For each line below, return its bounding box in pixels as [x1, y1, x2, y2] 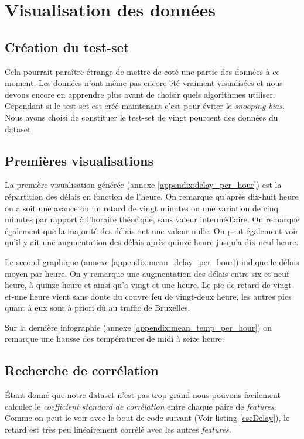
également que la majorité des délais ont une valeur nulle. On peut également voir [5, 224, 299, 236]
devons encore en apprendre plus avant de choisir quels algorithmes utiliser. [5, 88, 275, 100]
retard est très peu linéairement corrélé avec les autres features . [5, 423, 231, 435]
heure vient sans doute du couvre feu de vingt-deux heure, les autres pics [29, 290, 292, 302]
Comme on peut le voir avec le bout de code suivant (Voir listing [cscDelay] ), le [5, 411, 290, 424]
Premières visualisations [5, 151, 153, 169]
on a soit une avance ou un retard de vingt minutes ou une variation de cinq [5, 201, 278, 214]
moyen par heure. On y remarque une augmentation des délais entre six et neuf [5, 267, 289, 279]
